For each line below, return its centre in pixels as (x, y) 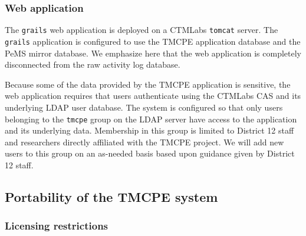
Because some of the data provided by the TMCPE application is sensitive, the (148, 84)
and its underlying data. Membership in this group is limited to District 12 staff (149, 130)
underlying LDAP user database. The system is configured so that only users (144, 107)
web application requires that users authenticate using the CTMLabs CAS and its (153, 96)
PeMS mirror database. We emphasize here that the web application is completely (153, 53)
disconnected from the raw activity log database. (93, 64)
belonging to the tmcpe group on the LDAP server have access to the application (151, 119)
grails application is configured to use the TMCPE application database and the (153, 41)
